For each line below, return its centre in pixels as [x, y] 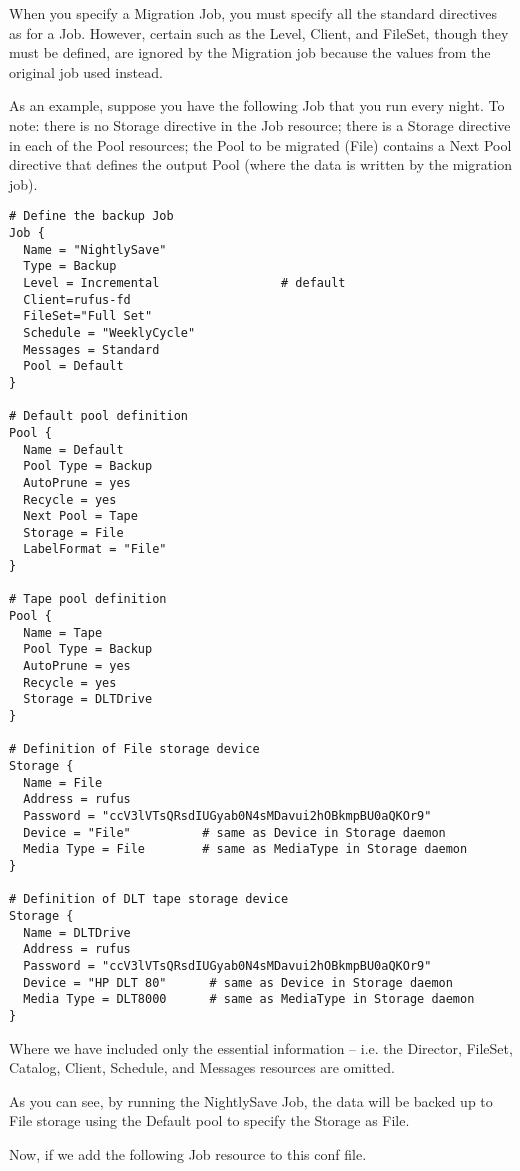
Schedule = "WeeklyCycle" [109, 332]
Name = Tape [63, 632]
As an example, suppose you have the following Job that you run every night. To [257, 105]
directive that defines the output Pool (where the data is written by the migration [260, 164]
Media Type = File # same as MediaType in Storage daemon [245, 849]
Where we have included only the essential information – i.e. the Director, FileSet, [261, 1047]
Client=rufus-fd [77, 299]
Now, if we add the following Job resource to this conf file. [188, 1153]
